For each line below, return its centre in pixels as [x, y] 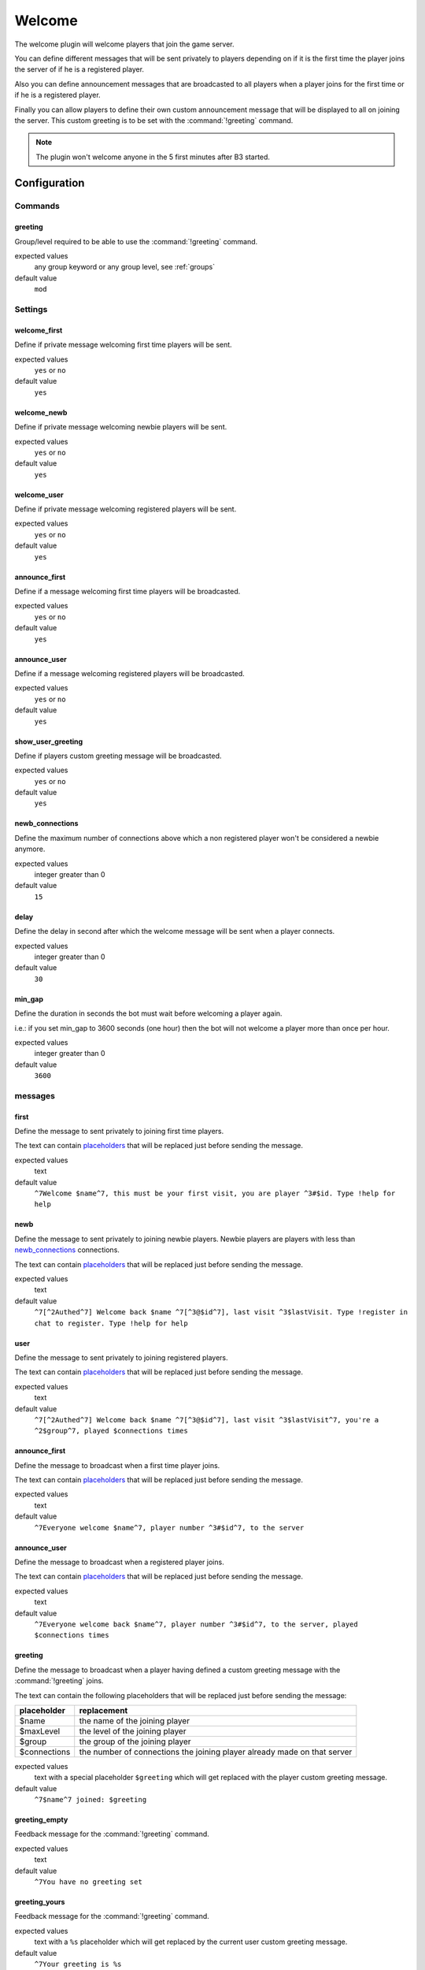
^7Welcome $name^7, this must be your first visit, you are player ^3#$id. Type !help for [215, 1193]
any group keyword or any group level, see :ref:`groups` [125, 267]
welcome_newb [41, 412]
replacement [103, 1710]
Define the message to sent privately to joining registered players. [121, 1357]
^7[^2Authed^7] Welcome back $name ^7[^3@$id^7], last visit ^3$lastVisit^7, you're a [207, 1420]
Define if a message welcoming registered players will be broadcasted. [130, 673]
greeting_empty [41, 1819]
